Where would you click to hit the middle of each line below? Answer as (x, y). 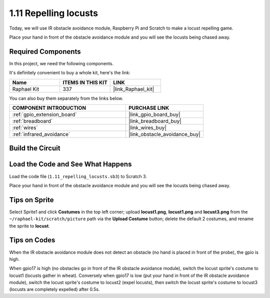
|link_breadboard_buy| (155, 121)
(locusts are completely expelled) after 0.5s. (54, 289)
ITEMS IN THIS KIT (85, 82)
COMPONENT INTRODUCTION (49, 108)
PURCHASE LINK (149, 108)
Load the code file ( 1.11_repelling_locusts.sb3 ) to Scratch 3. (78, 176)
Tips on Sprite (31, 200)
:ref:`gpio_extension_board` (44, 114)
